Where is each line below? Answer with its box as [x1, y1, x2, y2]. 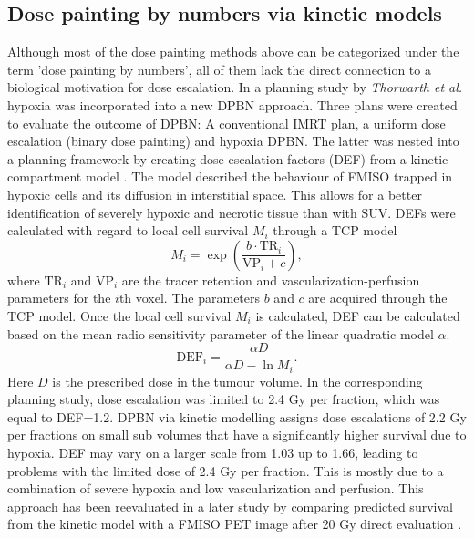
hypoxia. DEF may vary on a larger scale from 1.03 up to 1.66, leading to [7, 443, 418, 461]
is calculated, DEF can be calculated [255, 306, 460, 325]
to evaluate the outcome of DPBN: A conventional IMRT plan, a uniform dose [7, 113, 446, 132]
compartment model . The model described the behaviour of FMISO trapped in [7, 167, 453, 186]
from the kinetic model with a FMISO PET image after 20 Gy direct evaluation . [7, 514, 462, 534]
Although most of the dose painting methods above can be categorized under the [7, 42, 459, 61]
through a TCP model [273, 221, 397, 240]
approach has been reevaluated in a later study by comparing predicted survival [7, 496, 453, 515]
